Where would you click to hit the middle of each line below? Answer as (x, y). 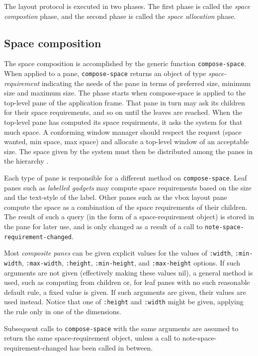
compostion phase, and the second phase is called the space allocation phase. (120, 16)
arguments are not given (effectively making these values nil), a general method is (129, 272)
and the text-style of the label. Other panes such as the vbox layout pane (116, 197)
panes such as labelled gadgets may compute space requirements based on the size (128, 187)
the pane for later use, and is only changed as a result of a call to (103, 226)
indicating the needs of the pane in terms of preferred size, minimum (146, 83)
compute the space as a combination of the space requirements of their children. (126, 207)
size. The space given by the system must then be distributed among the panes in (129, 151)
